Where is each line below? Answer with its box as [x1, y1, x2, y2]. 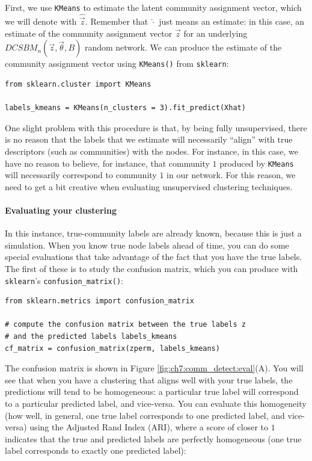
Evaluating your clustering [5, 203, 117, 216]
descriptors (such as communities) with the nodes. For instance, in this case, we [5, 144, 298, 157]
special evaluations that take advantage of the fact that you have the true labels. [5, 250, 302, 263]
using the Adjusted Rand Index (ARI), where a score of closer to [29, 421, 269, 433]
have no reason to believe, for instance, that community [5, 156, 210, 169]
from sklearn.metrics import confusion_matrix [5, 297, 194, 306]
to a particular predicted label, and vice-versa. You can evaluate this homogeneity [5, 397, 307, 409]
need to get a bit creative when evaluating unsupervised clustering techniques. [5, 180, 293, 193]
